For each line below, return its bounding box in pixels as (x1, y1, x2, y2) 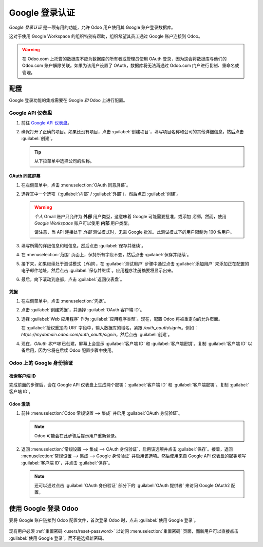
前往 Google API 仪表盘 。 (21, 120, 72, 125)
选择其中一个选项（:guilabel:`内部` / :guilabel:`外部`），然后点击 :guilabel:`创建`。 (21, 191, 181, 197)
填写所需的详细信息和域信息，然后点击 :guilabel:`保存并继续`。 (21, 243, 146, 248)
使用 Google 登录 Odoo (9, 504, 79, 512)
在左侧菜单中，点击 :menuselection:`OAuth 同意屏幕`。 (21, 182, 131, 188)
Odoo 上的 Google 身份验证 (9, 359, 73, 366)
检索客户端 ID (9, 373, 36, 379)
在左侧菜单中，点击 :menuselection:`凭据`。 (21, 298, 109, 304)
